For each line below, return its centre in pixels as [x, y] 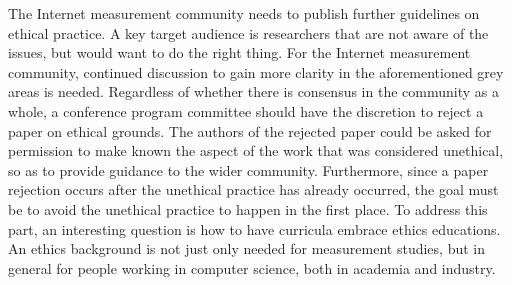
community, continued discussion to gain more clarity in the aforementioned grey [256, 71]
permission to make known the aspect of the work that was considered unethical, [256, 150]
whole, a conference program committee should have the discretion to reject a [246, 110]
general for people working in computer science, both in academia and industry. [252, 267]
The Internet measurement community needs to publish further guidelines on [244, 13]
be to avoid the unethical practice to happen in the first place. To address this [248, 208]
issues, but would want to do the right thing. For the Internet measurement [239, 52]
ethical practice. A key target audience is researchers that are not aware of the [248, 32]
